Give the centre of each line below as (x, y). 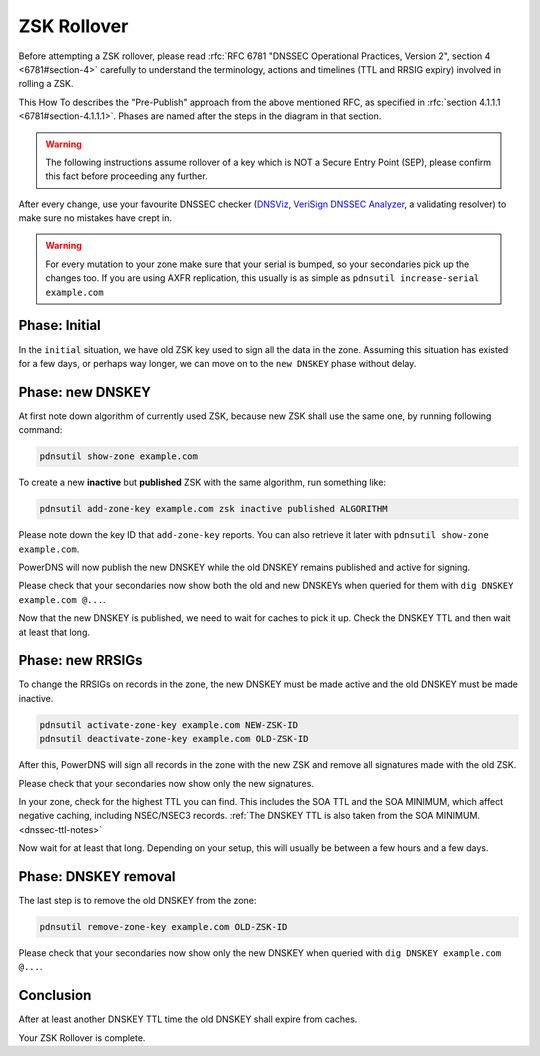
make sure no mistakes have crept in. (95, 218)
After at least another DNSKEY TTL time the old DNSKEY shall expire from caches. (188, 1019)
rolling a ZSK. (46, 84)
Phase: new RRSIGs (81, 660)
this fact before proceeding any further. (127, 176)
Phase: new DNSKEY (85, 391)
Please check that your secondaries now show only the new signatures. (166, 783)
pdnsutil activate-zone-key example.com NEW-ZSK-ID (169, 724)
